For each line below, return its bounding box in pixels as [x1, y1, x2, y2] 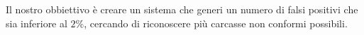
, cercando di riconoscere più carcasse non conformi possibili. [84, 15, 348, 30]
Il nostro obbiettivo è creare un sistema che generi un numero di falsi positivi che [6, 2, 358, 16]
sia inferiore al [6, 15, 67, 30]
